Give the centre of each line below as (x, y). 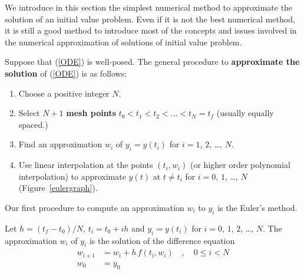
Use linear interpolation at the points (86, 165)
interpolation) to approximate (72, 176)
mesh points (91, 113)
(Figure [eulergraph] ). (58, 188)
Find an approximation (60, 144)
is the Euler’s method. (257, 207)
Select (29, 113)
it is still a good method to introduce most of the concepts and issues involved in (151, 30)
